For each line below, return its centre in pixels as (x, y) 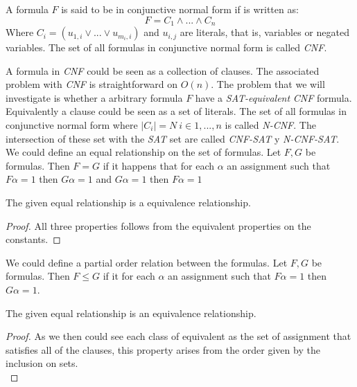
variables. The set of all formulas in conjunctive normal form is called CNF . (166, 47)
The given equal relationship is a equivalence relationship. (128, 202)
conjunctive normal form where (72, 125)
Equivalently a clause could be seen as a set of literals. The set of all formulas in (176, 111)
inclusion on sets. (42, 363)
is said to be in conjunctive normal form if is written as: (180, 9)
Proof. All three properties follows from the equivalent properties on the (158, 225)
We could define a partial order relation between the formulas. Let (147, 262)
